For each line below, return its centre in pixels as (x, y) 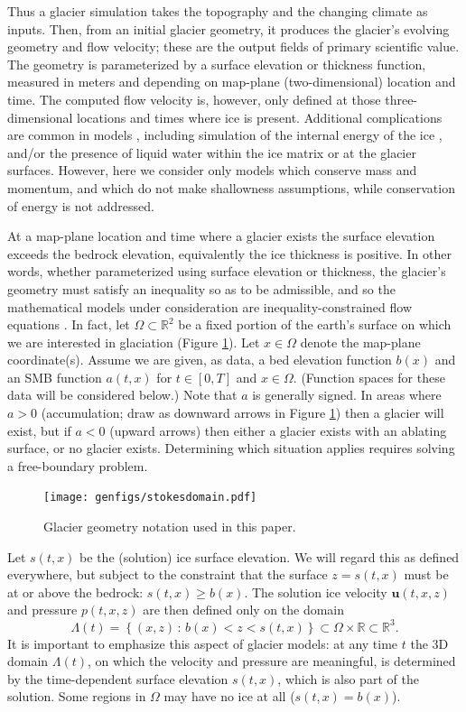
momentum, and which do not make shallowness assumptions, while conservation (231, 187)
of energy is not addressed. (81, 205)
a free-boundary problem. (78, 465)
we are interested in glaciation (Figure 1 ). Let (134, 342)
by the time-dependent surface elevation (118, 678)
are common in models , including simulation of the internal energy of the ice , (225, 135)
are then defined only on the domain (244, 610)
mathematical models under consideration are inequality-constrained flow (210, 306)
